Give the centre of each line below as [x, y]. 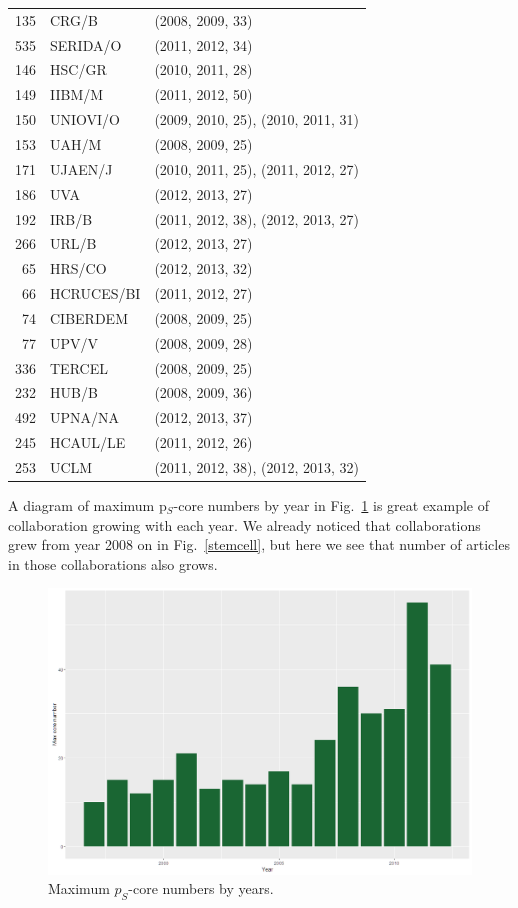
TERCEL [79, 367]
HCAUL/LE [88, 442]
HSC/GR [78, 69]
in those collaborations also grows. [113, 563]
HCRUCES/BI [95, 293]
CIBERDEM [89, 317]
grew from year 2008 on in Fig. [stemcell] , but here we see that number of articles [259, 544]
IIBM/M [77, 94]
